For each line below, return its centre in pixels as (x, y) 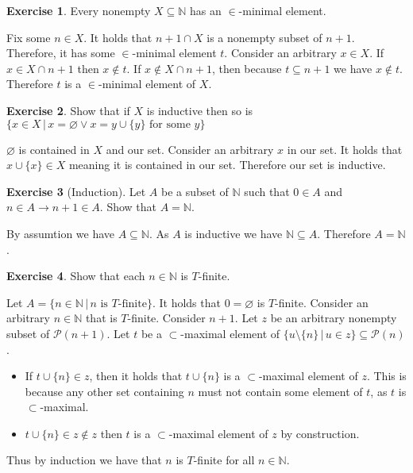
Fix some (29, 37)
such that (267, 191)
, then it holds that (136, 376)
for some (170, 124)
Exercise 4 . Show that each (76, 276)
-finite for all (224, 460)
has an (206, 10)
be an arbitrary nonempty (334, 318)
